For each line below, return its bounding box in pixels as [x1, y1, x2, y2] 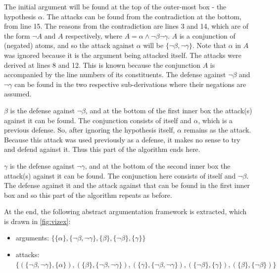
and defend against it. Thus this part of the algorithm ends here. [4, 144, 200, 154]
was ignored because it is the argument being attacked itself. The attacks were [4, 49, 241, 60]
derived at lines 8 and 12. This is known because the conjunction [4, 59, 201, 70]
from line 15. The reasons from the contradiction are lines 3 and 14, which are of [4, 21, 248, 31]
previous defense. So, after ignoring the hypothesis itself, [4, 125, 175, 135]
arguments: [15, 232, 49, 243]
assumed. [4, 89, 32, 99]
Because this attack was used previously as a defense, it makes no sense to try [4, 134, 240, 144]
